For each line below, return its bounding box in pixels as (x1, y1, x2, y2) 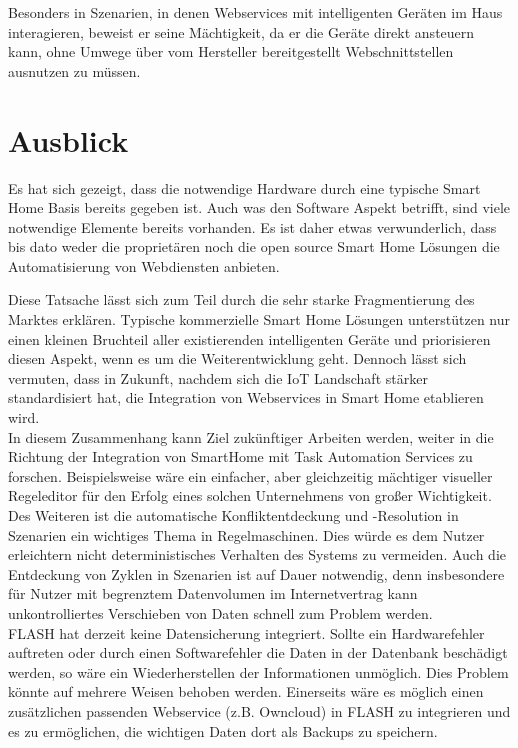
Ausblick (8, 119, 129, 160)
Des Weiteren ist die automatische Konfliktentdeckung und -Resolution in (8, 505, 459, 525)
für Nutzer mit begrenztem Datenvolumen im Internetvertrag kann (8, 583, 418, 604)
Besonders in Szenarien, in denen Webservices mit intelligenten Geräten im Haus (8, 2, 503, 22)
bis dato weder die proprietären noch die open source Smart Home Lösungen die (8, 236, 500, 257)
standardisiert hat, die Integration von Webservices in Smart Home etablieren (8, 387, 484, 408)
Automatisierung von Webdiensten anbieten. (8, 255, 280, 276)
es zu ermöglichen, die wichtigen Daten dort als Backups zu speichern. (8, 720, 438, 741)
